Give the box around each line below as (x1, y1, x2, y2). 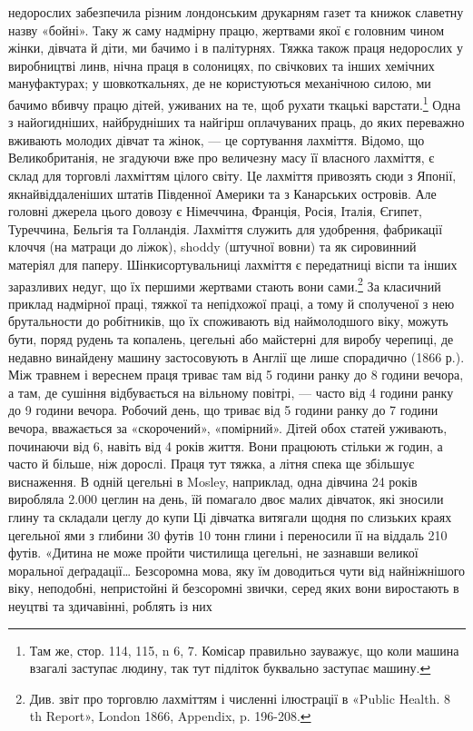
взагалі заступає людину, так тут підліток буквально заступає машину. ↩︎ (29, 658, 431, 677)
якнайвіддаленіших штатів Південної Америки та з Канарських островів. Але (8, 183, 437, 203)
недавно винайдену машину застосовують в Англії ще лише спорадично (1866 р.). (8, 347, 465, 366)
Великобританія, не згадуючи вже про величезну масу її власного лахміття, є (8, 148, 435, 167)
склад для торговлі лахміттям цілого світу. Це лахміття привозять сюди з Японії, (8, 166, 457, 184)
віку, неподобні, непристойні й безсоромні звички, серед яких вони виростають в (8, 578, 459, 598)
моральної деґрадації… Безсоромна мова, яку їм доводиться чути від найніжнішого (8, 560, 466, 579)
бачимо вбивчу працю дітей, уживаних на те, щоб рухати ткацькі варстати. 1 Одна (8, 92, 461, 114)
